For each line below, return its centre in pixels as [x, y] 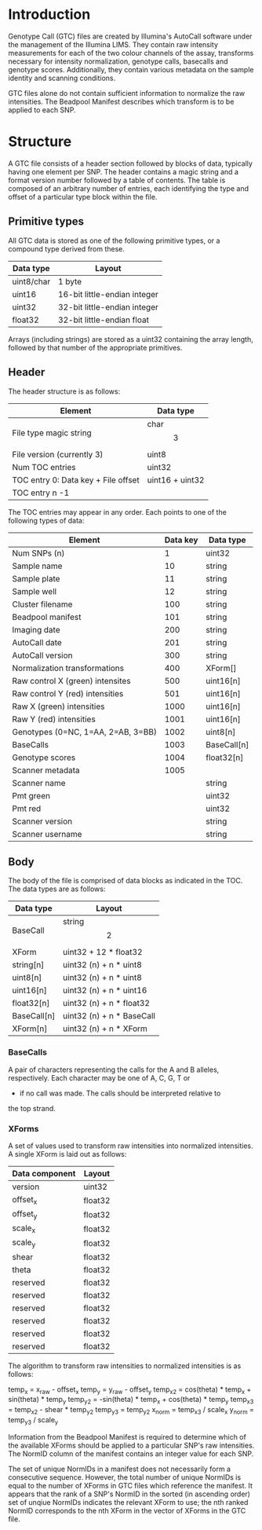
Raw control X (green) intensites [71, 681]
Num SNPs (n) [38, 553]
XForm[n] [30, 1029]
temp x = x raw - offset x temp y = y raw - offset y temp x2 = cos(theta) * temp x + [130, 1390]
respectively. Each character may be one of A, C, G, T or [99, 1077]
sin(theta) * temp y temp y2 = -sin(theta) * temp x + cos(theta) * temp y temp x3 [131, 1400]
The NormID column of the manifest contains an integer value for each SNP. [131, 1453]
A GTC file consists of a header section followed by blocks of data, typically [131, 163]
